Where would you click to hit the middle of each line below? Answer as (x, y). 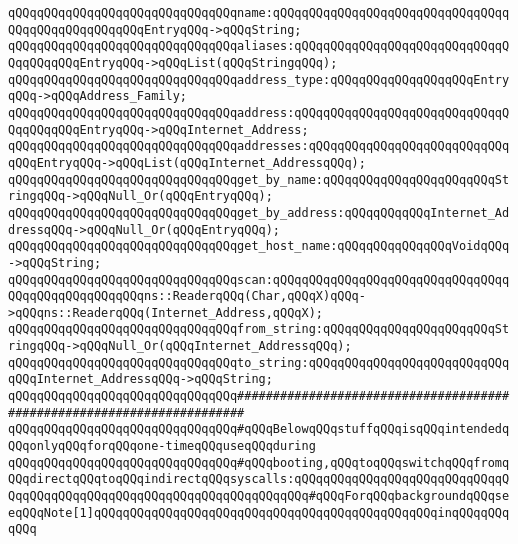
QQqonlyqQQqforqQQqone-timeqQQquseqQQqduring (162, 446)
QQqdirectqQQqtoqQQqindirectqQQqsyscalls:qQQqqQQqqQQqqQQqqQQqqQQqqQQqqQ (259, 479)
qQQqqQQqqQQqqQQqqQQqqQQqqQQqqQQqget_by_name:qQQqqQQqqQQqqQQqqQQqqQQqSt (259, 179)
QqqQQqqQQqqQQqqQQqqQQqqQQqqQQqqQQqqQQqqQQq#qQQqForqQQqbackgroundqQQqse (259, 496)
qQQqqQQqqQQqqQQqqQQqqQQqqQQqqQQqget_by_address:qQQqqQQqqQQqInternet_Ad (259, 212)
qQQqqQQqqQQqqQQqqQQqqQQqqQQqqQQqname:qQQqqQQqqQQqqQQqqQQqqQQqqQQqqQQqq (259, 13)
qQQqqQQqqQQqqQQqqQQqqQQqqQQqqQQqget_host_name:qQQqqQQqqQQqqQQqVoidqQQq (259, 246)
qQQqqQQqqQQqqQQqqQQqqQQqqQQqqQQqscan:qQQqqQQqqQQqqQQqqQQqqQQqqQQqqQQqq (259, 279)
